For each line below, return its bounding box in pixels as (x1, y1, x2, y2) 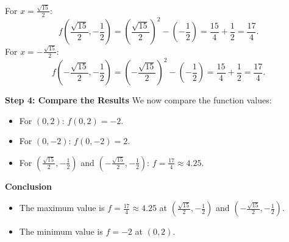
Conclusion (5, 179, 52, 192)
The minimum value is (19, 225, 103, 238)
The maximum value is (19, 201, 105, 214)
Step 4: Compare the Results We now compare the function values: (5, 94, 272, 106)
